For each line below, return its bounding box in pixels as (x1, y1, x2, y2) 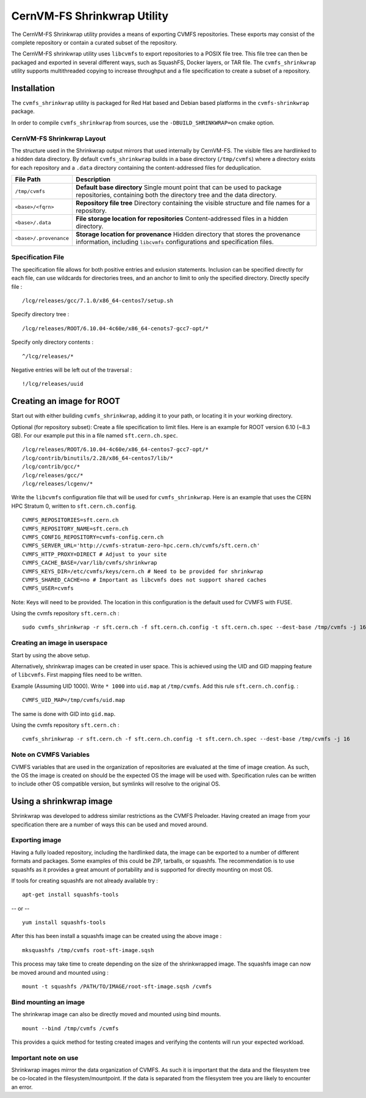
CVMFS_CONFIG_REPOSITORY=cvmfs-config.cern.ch (22, 533, 164, 540)
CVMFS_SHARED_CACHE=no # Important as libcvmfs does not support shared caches (22, 576, 267, 583)
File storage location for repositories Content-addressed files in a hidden (76, 214, 289, 223)
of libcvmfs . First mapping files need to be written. (11, 671, 143, 679)
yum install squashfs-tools (22, 919, 106, 926)
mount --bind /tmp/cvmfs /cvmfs (22, 1025, 119, 1031)
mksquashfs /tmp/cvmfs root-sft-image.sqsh (22, 947, 154, 953)
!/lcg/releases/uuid (22, 380, 84, 388)
